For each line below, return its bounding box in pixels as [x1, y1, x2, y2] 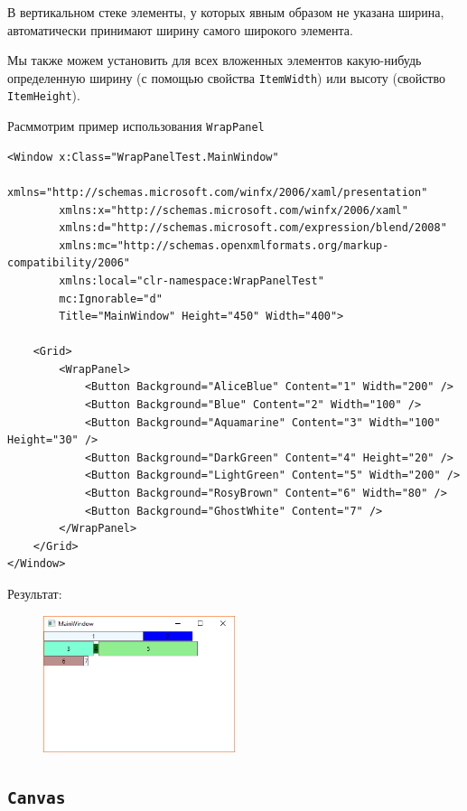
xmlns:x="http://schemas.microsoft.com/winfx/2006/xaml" [59, 203, 408, 217]
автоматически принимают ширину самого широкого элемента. [7, 20, 353, 39]
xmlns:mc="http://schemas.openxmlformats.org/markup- [59, 238, 389, 252]
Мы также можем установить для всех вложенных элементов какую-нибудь [7, 51, 422, 70]
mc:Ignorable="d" [59, 292, 163, 305]
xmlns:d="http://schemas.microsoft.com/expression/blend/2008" [59, 221, 447, 235]
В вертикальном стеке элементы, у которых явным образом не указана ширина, [7, 3, 444, 21]
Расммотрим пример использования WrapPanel [7, 117, 265, 135]
